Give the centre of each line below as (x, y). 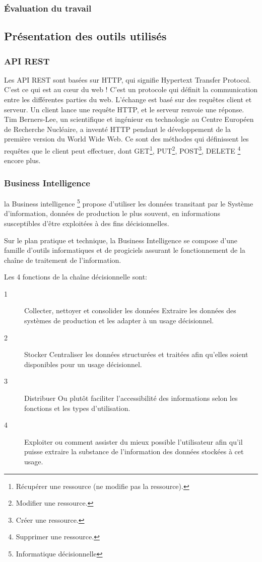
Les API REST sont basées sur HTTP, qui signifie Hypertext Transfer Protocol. (127, 79)
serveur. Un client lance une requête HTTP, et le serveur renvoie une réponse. (124, 109)
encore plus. (22, 160)
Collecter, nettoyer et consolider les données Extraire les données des (130, 310)
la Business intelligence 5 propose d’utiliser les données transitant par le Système (129, 203)
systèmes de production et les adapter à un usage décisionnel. (119, 321)
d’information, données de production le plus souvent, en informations (112, 213)
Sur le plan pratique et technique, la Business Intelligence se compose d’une (121, 240)
